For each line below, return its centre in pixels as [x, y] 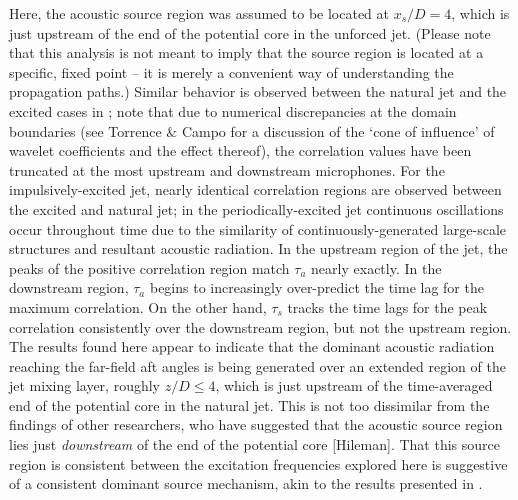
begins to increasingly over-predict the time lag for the [316, 287]
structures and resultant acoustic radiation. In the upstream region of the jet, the [258, 248]
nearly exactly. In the [376, 267]
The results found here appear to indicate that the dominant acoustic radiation [252, 346]
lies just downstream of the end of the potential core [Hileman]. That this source [254, 444]
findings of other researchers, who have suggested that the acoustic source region [256, 424]
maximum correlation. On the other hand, [138, 306]
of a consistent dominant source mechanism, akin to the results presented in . [246, 483]
